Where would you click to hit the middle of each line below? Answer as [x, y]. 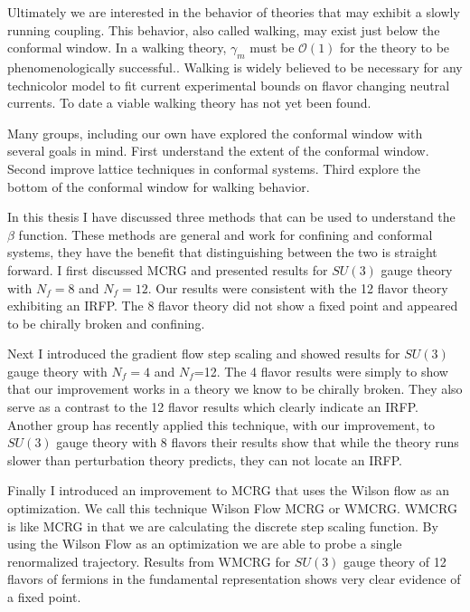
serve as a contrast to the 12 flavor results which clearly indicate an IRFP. [213, 407]
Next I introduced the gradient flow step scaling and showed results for [204, 354]
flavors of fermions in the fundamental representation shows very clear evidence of [234, 579]
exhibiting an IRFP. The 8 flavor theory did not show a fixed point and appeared [233, 306]
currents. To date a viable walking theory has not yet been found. [189, 103]
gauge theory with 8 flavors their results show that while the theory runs [258, 442]
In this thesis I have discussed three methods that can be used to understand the [231, 217]
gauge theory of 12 [395, 561]
